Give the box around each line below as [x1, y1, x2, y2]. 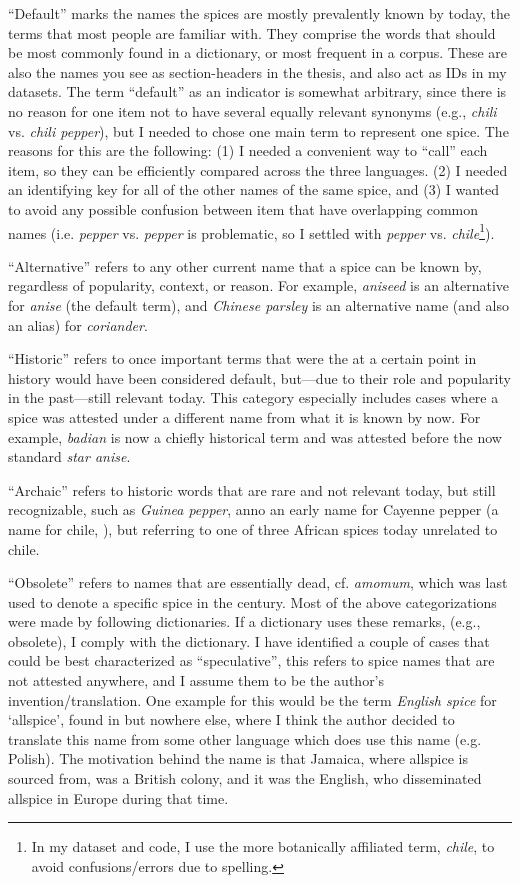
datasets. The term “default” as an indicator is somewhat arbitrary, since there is [8, 81, 507, 102]
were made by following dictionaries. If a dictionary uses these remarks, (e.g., [8, 611, 481, 632]
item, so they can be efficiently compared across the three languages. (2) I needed [8, 159, 508, 180]
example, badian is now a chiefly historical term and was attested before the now [8, 426, 502, 447]
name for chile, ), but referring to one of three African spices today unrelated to [8, 518, 498, 539]
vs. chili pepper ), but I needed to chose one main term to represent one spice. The [8, 120, 509, 141]
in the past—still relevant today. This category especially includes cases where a [8, 387, 499, 408]
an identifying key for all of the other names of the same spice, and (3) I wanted [8, 179, 500, 200]
